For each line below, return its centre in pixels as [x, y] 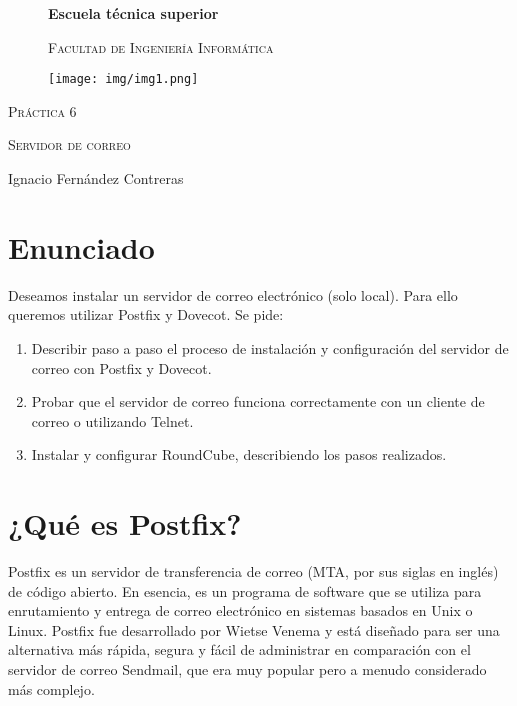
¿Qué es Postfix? [125, 523]
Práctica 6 [42, 110]
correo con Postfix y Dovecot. [121, 367]
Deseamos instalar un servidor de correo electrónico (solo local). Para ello [233, 294]
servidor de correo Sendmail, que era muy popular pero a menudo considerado [247, 669]
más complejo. [51, 688]
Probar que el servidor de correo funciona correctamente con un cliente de [258, 401]
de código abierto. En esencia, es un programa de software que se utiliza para [245, 590]
